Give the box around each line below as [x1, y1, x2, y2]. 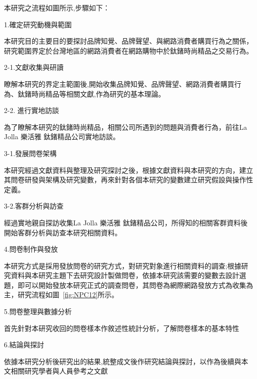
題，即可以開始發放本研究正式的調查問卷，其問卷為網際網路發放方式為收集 [4, 279, 246, 290]
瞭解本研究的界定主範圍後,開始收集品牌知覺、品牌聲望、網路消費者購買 [4, 78, 234, 89]
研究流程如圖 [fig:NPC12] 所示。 [17, 289, 119, 300]
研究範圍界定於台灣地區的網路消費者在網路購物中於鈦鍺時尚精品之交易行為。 [4, 45, 253, 55]
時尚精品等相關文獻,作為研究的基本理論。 [31, 88, 165, 99]
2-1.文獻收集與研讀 [4, 62, 64, 72]
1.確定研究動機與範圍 [4, 19, 72, 29]
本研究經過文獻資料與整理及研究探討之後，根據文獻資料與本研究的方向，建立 [4, 164, 253, 175]
